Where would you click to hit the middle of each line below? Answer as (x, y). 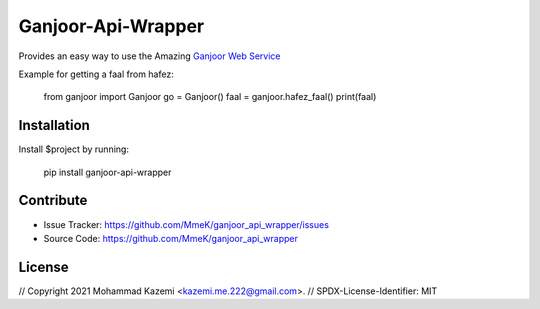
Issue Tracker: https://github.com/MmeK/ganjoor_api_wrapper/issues (186, 224)
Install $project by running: (74, 149)
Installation (54, 125)
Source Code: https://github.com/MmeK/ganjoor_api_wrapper (171, 238)
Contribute (53, 200)
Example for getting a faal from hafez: (96, 74)
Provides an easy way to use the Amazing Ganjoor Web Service (149, 56)
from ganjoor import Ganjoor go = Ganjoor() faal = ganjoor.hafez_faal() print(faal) (210, 97)
